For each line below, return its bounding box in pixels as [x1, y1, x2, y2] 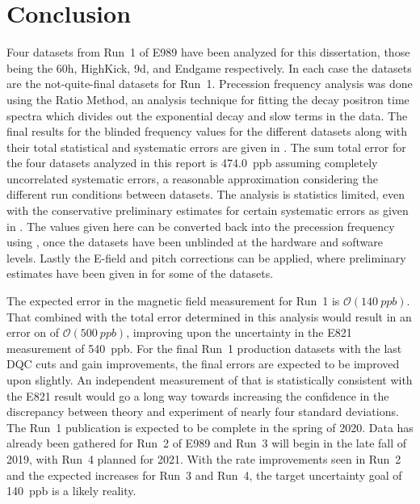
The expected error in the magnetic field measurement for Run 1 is [6, 292, 340, 309]
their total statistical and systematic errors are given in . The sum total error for [6, 138, 406, 155]
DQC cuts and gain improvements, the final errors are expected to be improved [6, 355, 400, 372]
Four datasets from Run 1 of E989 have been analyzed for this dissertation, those [6, 44, 410, 61]
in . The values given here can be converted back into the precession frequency [6, 217, 395, 234]
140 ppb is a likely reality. [6, 482, 136, 499]
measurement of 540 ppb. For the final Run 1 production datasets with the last [6, 339, 402, 356]
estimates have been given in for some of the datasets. [6, 265, 274, 282]
